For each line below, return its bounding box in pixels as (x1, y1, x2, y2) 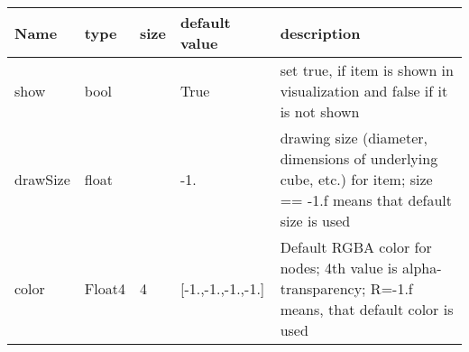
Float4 (84, 278, 125, 299)
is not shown (280, 101, 360, 122)
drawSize (14, 169, 70, 190)
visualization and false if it (280, 80, 448, 101)
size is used (280, 210, 351, 231)
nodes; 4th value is (280, 257, 398, 278)
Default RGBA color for (280, 236, 432, 257)
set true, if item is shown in (280, 60, 454, 80)
